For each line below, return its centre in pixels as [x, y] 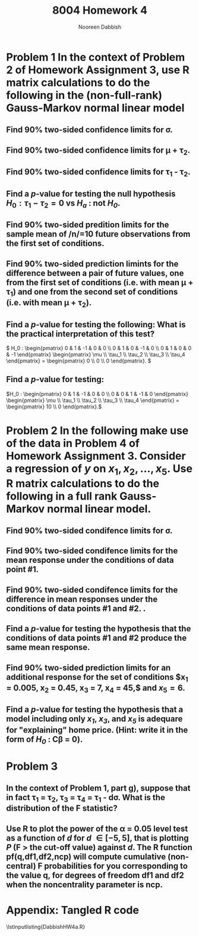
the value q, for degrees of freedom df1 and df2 [95, 875]
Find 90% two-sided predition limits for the [88, 225]
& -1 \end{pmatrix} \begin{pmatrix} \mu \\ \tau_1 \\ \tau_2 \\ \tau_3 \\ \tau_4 [96, 355]
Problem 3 [32, 766]
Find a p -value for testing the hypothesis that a [95, 710]
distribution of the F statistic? [62, 808]
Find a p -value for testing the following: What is [96, 325]
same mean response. [48, 647]
